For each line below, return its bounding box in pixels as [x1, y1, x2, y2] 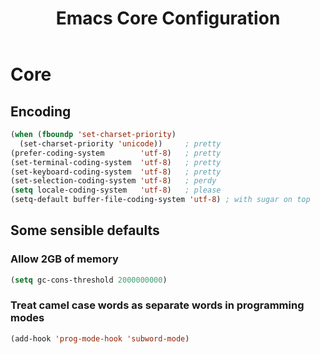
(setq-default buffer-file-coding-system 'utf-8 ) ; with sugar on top [10, 195, 311, 205]
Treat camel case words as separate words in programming [10, 298, 305, 312]
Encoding [10, 103, 72, 120]
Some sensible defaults [10, 222, 160, 239]
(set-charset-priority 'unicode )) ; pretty [19, 138, 222, 149]
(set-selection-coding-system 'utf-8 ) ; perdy [10, 176, 217, 186]
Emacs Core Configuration [55, 7, 281, 30]
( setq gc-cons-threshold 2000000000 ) [10, 275, 168, 285]
